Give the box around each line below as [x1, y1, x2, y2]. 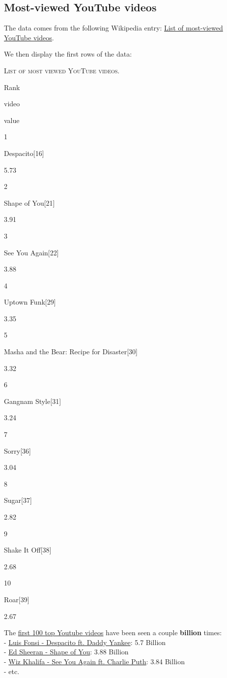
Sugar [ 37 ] [4, 495, 32, 505]
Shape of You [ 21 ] [4, 197, 55, 208]
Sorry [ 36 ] [4, 445, 31, 456]
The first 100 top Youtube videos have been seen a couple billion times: [4, 627, 222, 638]
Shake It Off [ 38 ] [4, 545, 52, 555]
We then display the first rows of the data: [4, 49, 132, 59]
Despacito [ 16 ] [4, 148, 44, 158]
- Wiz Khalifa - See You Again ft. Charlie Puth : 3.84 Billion [4, 656, 185, 666]
